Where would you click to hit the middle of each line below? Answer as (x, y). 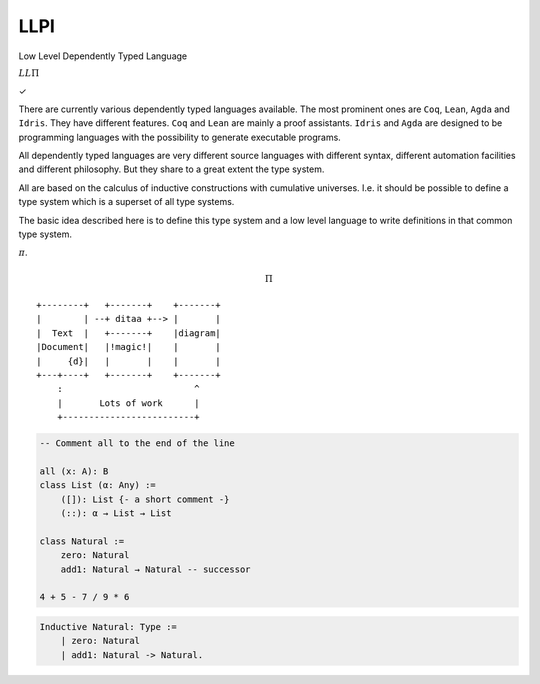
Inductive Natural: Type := (108, 626)
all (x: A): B (74, 471)
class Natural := (82, 541)
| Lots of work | (128, 403)
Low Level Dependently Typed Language (103, 56)
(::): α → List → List (116, 513)
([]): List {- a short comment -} (145, 499)
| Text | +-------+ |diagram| (129, 333)
